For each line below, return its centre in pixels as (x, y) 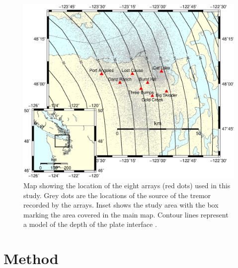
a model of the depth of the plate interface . (90, 224)
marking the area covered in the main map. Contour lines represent (126, 214)
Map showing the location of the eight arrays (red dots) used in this (127, 185)
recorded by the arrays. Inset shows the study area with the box (121, 205)
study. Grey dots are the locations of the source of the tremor (117, 195)
